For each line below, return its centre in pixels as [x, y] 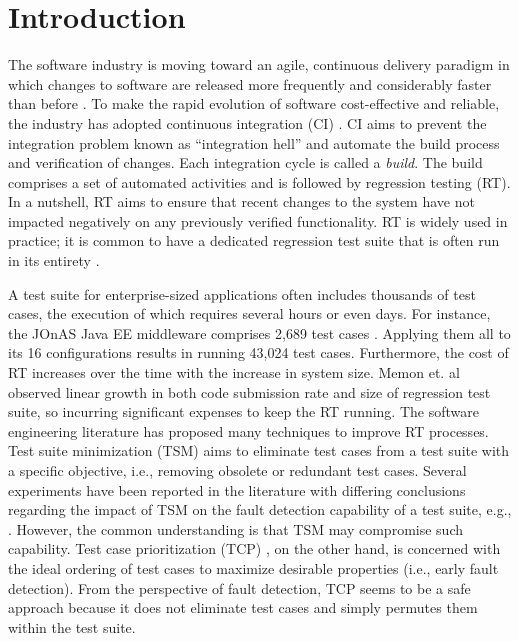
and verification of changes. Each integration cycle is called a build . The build [245, 162]
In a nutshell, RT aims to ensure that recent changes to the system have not [241, 201]
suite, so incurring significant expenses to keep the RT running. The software [243, 411]
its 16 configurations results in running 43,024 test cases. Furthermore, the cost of [258, 352]
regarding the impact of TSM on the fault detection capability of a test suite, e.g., [260, 509]
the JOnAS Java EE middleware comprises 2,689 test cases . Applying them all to [259, 332]
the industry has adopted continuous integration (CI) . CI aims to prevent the [247, 122]
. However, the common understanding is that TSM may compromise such [235, 528]
